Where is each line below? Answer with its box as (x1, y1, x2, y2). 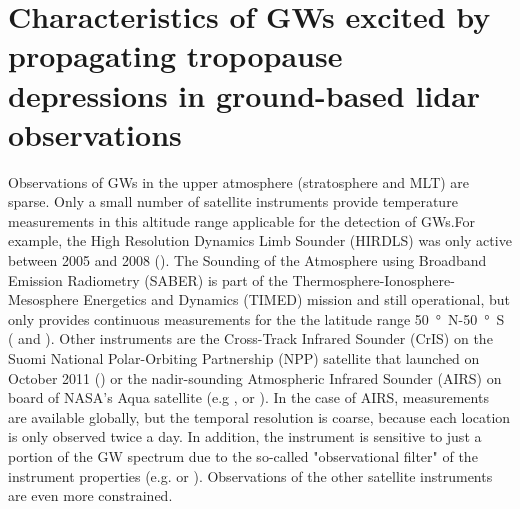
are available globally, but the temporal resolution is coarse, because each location (8, 406, 511, 427)
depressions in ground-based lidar (8, 74, 481, 115)
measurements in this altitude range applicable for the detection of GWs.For (8, 210, 476, 231)
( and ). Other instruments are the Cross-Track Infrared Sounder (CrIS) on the (8, 328, 493, 349)
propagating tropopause (8, 35, 343, 76)
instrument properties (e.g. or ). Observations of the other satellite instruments (8, 465, 493, 486)
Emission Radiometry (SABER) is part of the (8, 269, 288, 290)
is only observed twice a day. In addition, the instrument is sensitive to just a (8, 426, 482, 447)
